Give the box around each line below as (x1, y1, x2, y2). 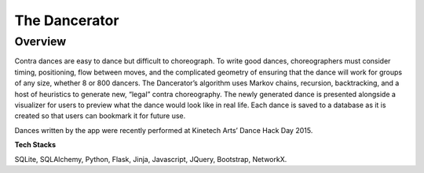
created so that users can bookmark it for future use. (14, 111, 186, 121)
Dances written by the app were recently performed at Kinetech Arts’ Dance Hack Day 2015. (14, 125, 313, 135)
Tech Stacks (14, 140, 57, 150)
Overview (14, 34, 67, 49)
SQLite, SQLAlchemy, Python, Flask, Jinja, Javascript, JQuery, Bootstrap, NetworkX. (14, 154, 287, 164)
